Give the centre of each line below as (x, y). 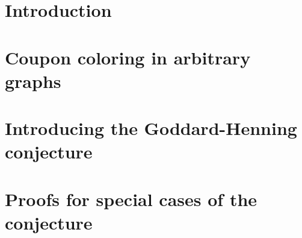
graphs (33, 80)
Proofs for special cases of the (131, 199)
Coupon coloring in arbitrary (128, 57)
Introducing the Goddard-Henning (151, 128)
